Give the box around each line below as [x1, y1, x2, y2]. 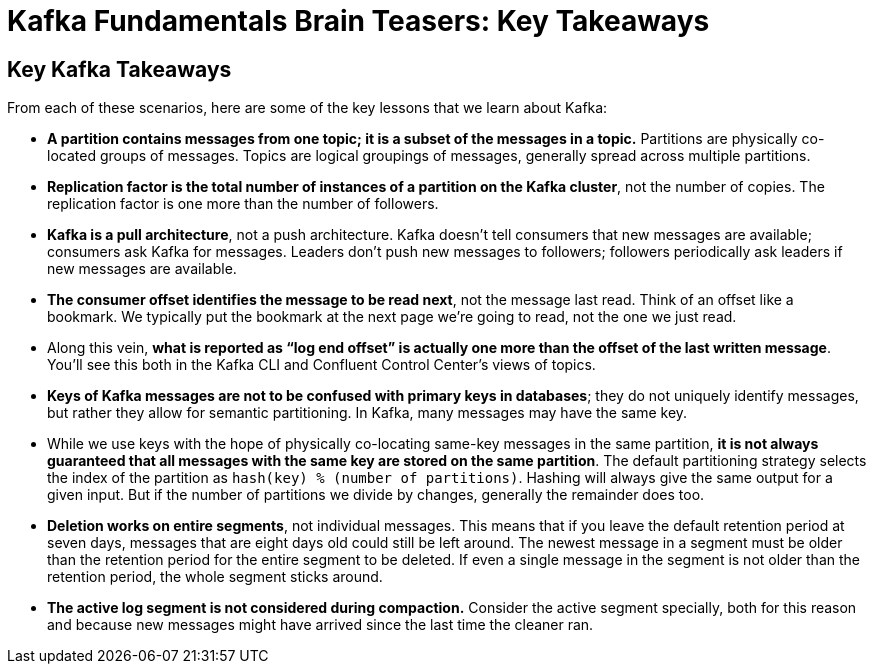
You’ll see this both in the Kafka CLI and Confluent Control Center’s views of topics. [47, 356, 596, 374]
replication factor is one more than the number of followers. [47, 195, 439, 213]
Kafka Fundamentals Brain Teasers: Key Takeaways [7, 4, 710, 38]
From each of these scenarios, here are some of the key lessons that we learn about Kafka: [7, 99, 608, 117]
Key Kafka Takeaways [7, 56, 232, 82]
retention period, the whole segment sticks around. [47, 568, 383, 586]
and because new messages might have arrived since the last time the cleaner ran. [47, 616, 594, 634]
